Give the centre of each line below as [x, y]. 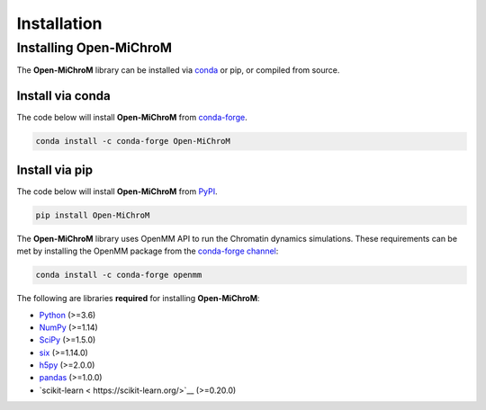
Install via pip [55, 169]
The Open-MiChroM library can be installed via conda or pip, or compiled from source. [178, 70]
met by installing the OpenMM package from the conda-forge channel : [148, 251]
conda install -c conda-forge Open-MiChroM [133, 141]
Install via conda [64, 96]
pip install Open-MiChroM [93, 215]
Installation [59, 23]
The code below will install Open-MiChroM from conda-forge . [132, 118]
